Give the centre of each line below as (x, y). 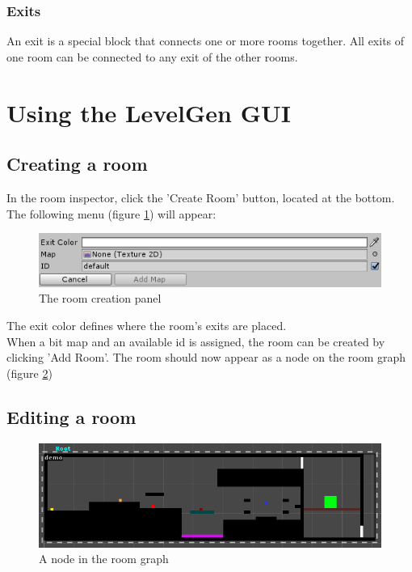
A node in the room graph (104, 559)
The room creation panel (100, 298)
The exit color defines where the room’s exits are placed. (147, 326)
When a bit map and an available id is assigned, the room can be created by (196, 341)
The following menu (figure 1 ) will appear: (111, 213)
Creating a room (77, 164)
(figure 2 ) (29, 373)
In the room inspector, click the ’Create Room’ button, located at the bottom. (201, 197)
